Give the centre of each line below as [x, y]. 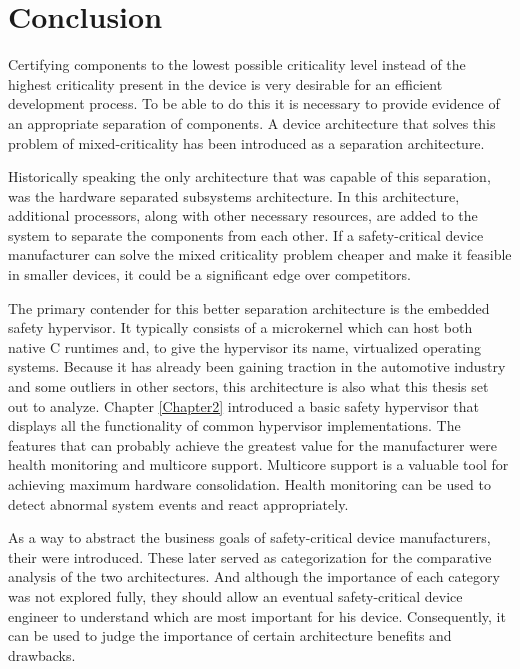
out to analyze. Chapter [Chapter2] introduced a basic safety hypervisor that [244, 405]
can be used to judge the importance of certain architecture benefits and [230, 635]
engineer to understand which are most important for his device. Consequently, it [257, 615]
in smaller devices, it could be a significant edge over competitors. [209, 274]
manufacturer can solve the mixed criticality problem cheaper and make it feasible [260, 254]
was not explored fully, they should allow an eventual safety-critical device [235, 595]
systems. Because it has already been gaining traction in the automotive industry [257, 366]
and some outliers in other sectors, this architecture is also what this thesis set [248, 386]
